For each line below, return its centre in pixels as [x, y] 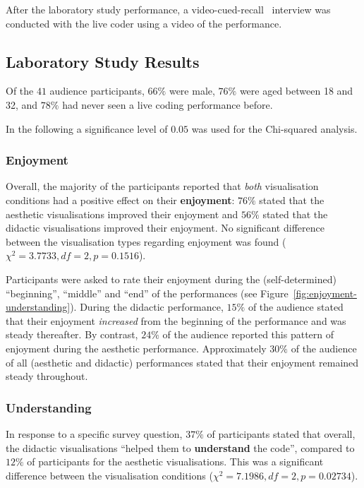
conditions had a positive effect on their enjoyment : [120, 200]
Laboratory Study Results [103, 61]
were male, [192, 91]
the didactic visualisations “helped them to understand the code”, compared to [180, 447]
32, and [22, 104]
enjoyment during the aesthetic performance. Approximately [136, 348]
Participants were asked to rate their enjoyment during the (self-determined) [171, 279]
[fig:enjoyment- [325, 293]
